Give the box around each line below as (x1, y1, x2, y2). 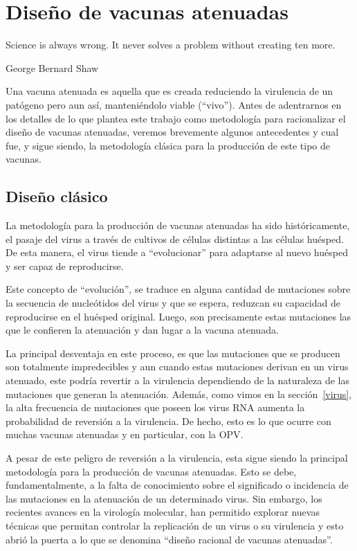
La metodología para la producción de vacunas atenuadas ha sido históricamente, (6, 218, 350, 233)
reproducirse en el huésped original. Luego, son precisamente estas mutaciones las (6, 309, 351, 323)
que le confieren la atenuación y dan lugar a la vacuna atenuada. (6, 323, 279, 337)
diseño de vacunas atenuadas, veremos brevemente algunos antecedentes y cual (6, 125, 339, 139)
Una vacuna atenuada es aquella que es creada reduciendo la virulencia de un (6, 84, 333, 98)
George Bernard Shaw (6, 60, 99, 75)
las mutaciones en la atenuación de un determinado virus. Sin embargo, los (6, 491, 322, 505)
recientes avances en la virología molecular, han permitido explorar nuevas (6, 505, 320, 519)
